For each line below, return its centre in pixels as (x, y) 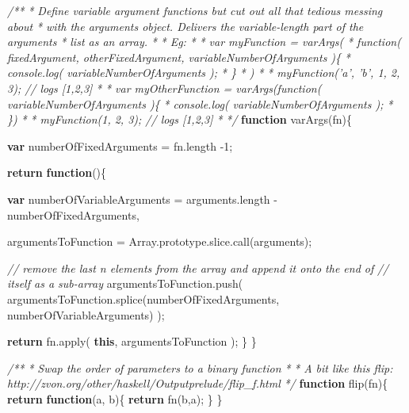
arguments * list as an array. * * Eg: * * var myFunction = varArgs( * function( (204, 42)
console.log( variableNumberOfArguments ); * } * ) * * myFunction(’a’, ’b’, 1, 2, (204, 73)
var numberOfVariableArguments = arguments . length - (142, 199)
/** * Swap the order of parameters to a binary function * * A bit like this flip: (200, 367)
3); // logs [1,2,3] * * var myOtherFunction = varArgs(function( (164, 88)
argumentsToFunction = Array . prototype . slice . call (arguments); (160, 241)
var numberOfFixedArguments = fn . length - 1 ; (120, 145)
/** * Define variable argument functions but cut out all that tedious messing (195, 10)
